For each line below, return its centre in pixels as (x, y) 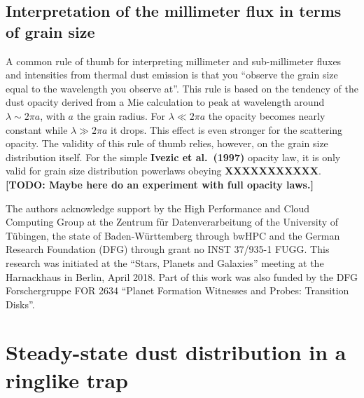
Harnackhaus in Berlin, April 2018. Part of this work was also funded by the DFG (182, 276)
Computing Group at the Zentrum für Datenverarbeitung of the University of (172, 222)
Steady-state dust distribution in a (176, 352)
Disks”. (20, 304)
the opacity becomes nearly (267, 115)
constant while (37, 129)
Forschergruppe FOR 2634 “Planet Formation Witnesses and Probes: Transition (177, 290)
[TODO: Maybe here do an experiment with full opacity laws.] (160, 184)
